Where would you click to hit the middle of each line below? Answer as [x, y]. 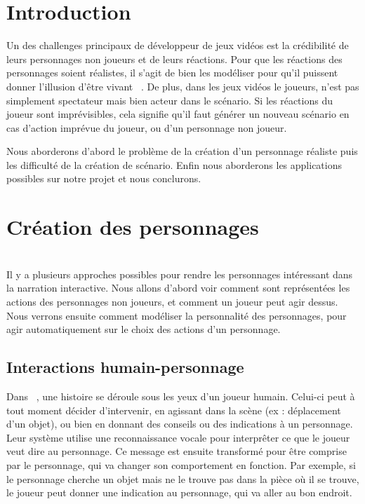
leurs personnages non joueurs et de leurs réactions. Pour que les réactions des [174, 59]
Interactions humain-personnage [125, 367]
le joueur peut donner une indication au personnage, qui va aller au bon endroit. [179, 492]
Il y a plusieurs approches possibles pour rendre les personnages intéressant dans [180, 274]
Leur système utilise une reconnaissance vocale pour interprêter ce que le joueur [178, 437]
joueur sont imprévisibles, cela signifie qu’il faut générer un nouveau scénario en [178, 114]
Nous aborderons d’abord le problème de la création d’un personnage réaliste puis [182, 151]
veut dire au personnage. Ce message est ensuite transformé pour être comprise [177, 451]
